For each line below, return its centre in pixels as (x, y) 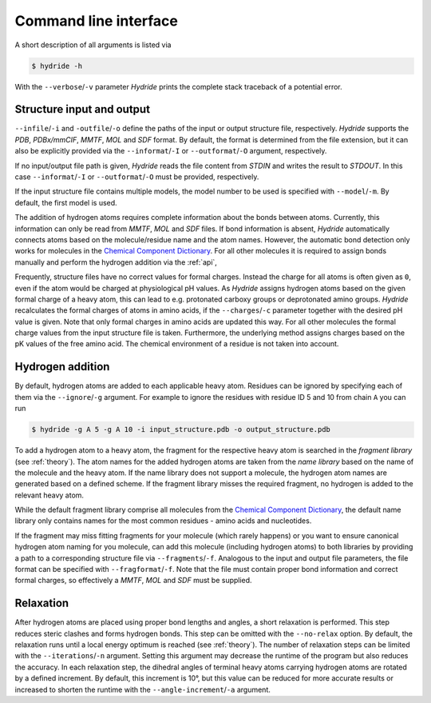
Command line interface (97, 21)
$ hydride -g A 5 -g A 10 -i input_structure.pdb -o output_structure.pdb (181, 429)
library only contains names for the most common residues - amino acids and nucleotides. (163, 521)
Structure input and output (83, 109)
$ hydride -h (57, 66)
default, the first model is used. (66, 202)
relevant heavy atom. (49, 495)
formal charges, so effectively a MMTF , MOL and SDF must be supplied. (133, 581)
